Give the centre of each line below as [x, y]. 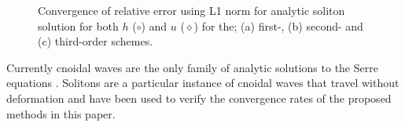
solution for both [78, 25]
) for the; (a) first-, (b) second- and [278, 25]
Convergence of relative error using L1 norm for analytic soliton [191, 10]
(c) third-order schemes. [96, 41]
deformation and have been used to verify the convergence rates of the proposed [199, 98]
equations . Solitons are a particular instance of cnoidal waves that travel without [203, 83]
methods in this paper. [61, 113]
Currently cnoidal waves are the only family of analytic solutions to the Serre [192, 67]
